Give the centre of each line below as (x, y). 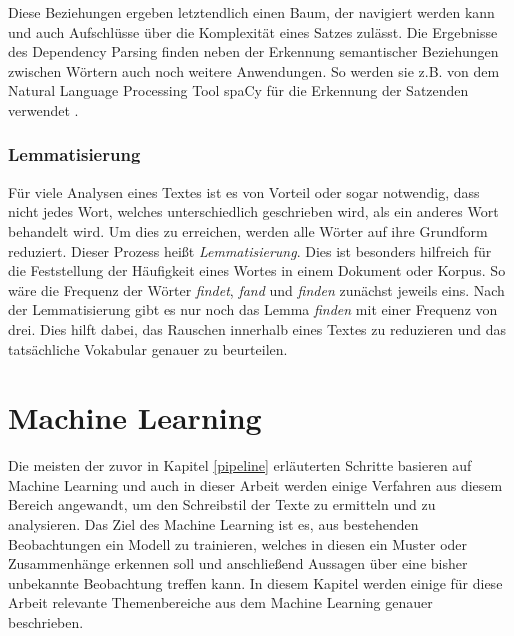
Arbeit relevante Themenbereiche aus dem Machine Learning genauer (220, 602)
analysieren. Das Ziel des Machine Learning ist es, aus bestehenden (213, 524)
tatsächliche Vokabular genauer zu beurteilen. (148, 348)
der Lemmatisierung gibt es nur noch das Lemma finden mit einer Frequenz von (253, 309)
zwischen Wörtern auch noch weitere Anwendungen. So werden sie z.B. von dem (254, 70)
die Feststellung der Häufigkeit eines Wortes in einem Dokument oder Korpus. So (257, 270)
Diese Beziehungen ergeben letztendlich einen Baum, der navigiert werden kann (251, 12)
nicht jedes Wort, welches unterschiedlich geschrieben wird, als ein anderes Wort (253, 211)
